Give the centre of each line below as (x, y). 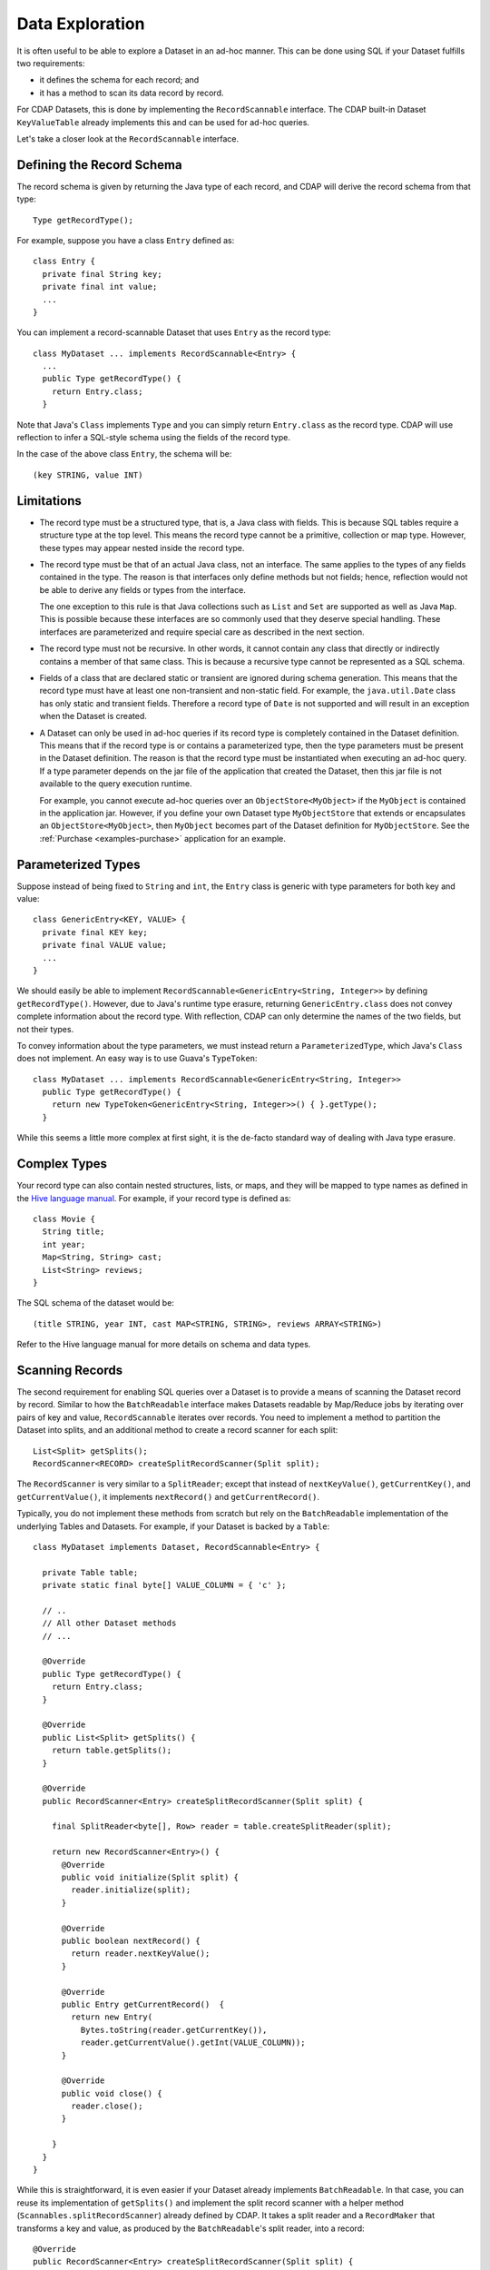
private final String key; (102, 274)
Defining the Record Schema (99, 165)
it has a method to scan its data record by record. (132, 93)
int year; (64, 1244)
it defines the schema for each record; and (119, 80)
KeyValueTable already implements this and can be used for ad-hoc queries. (163, 122)
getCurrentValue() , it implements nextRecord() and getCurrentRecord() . (168, 1496)
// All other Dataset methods (109, 1624)
